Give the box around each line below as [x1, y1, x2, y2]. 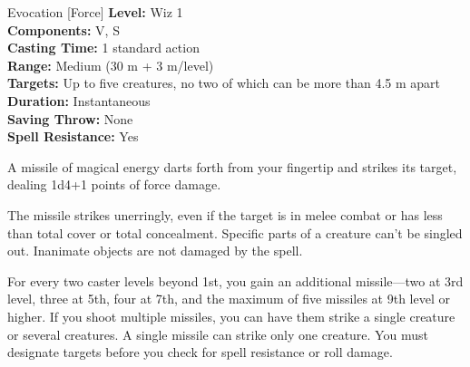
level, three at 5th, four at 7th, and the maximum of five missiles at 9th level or [7, 289, 450, 308]
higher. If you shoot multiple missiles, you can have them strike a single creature [7, 306, 455, 325]
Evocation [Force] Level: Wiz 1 [7, 3, 183, 21]
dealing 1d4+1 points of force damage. [7, 175, 221, 194]
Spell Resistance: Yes [7, 127, 139, 146]
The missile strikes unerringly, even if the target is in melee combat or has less [7, 205, 443, 224]
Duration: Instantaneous [7, 91, 151, 110]
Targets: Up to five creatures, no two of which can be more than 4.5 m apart [7, 73, 441, 92]
